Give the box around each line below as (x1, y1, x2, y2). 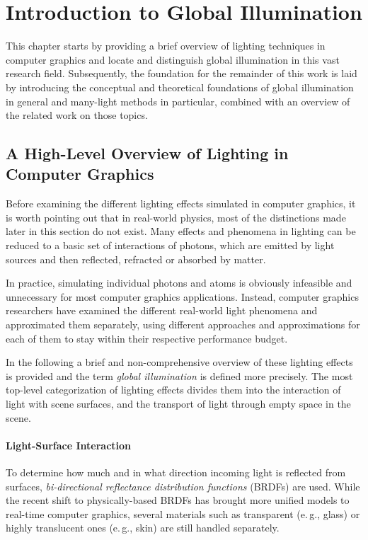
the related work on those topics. (6, 108, 148, 122)
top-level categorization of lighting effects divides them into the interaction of (6, 382, 341, 397)
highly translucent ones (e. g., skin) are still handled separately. (6, 520, 280, 535)
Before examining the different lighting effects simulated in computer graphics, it (6, 196, 356, 211)
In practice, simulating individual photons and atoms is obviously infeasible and (6, 275, 352, 290)
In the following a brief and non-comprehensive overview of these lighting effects (6, 355, 353, 369)
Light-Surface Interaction (6, 437, 132, 452)
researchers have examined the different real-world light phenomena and (6, 303, 318, 318)
